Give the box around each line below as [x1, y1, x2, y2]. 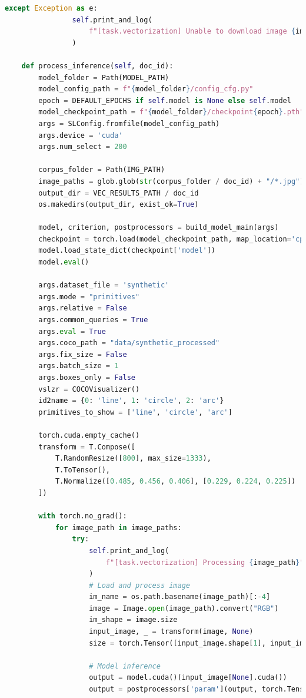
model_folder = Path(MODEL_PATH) [38, 73, 169, 82]
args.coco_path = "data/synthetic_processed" [38, 339, 220, 348]
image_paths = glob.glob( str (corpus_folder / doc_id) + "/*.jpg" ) [38, 177, 304, 186]
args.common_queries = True [38, 316, 148, 325]
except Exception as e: [5, 4, 98, 12]
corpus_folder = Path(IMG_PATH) [38, 166, 165, 174]
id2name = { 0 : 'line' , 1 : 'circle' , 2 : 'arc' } [38, 396, 224, 405]
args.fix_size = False [38, 350, 127, 359]
